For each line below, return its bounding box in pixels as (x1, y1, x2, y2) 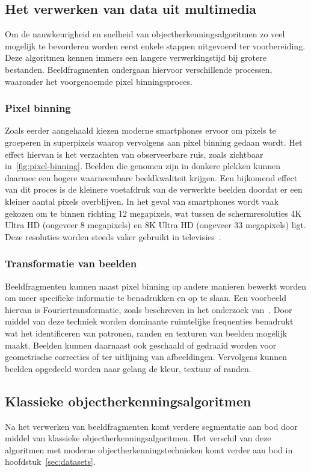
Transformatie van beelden (5, 256, 137, 271)
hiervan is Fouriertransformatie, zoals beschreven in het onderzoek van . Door (5, 303, 292, 315)
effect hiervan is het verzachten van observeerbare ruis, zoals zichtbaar (5, 147, 263, 160)
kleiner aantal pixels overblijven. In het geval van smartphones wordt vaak (5, 194, 279, 207)
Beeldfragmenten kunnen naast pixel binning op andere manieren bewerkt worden (5, 279, 307, 292)
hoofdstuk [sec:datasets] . (5, 455, 96, 468)
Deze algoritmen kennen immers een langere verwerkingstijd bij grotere (5, 51, 266, 64)
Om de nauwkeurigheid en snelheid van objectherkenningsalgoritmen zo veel (5, 28, 285, 40)
